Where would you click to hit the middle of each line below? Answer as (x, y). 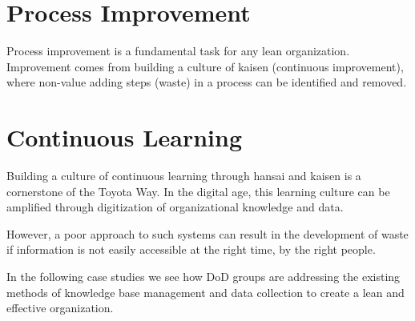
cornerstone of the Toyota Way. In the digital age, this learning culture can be (198, 191)
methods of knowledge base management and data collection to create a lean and (205, 292)
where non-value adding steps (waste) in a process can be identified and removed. (207, 82)
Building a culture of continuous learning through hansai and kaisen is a (184, 176)
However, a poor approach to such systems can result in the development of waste (207, 233)
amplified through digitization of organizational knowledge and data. (175, 207)
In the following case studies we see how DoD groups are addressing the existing (203, 276)
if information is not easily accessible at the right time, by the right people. (191, 249)
